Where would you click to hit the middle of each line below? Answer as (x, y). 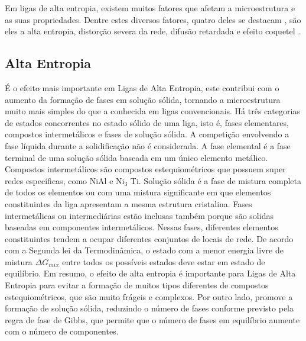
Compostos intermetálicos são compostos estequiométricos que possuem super (145, 169)
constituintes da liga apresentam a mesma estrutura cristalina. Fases (128, 203)
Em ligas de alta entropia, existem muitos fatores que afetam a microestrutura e (150, 8)
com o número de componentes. (62, 331)
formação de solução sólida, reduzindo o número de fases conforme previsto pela (149, 308)
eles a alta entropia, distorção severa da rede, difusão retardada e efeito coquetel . (153, 31)
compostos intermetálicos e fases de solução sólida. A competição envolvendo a (147, 134)
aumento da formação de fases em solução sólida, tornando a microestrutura (143, 99)
